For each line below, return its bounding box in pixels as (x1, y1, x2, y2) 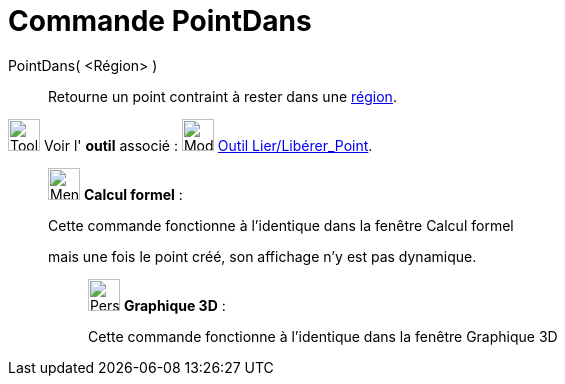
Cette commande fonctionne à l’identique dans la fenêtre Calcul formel (48, 216, 514, 234)
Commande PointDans (8, 4, 312, 38)
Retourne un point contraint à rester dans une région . (48, 87, 397, 105)
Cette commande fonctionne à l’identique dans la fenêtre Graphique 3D (88, 327, 558, 345)
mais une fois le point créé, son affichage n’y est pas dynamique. (48, 247, 477, 265)
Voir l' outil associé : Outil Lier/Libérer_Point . (43, 136, 373, 154)
